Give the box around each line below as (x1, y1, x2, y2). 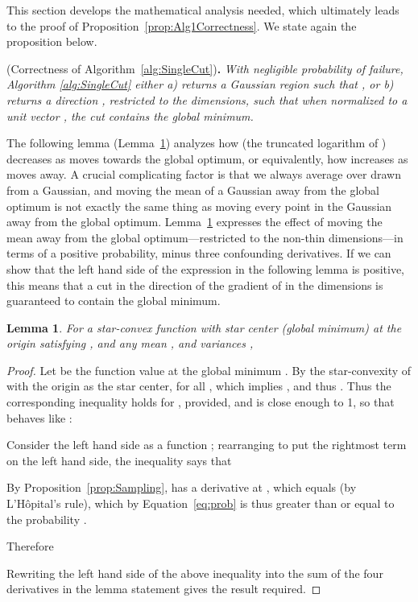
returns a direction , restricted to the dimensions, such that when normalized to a (6, 91, 408, 108)
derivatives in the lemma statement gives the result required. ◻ (6, 580, 321, 597)
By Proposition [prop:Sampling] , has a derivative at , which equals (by (6, 479, 357, 496)
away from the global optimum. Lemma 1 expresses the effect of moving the (6, 213, 383, 230)
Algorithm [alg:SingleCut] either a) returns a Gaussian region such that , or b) (6, 76, 394, 93)
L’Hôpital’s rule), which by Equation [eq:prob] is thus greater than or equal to (6, 495, 395, 512)
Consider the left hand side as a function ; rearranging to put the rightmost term (6, 436, 407, 453)
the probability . (6, 510, 87, 527)
